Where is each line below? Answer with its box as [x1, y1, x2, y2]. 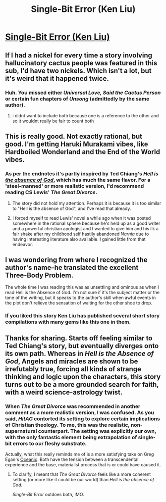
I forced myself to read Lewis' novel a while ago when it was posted [12, 215, 151, 221]
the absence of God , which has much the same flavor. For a [5, 177, 151, 184]
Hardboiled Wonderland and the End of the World [5, 148, 160, 156]
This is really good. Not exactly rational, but [5, 132, 143, 141]
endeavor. [12, 241, 33, 247]
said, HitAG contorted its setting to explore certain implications [5, 415, 160, 422]
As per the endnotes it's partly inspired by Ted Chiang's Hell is [5, 170, 159, 177]
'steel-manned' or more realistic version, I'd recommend [5, 183, 144, 190]
